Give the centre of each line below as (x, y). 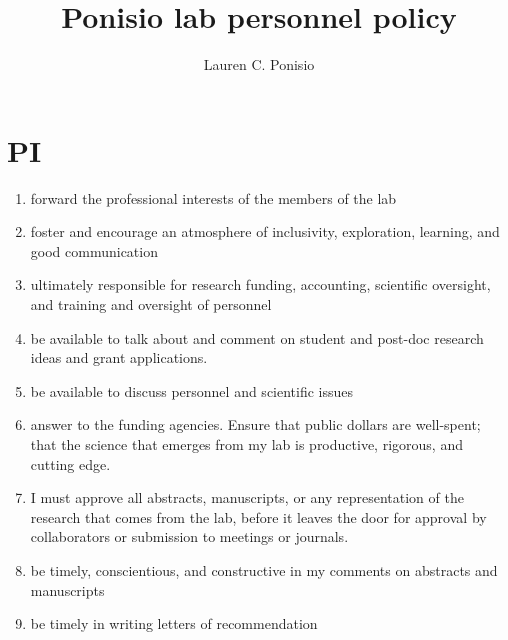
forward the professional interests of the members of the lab (213, 197)
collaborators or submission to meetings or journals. (189, 536)
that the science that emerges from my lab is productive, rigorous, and (246, 444)
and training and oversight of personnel (151, 304)
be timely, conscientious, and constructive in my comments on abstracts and (264, 569)
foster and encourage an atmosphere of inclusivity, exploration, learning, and (265, 231)
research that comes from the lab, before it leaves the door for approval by (258, 516)
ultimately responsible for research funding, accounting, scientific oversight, (260, 284)
